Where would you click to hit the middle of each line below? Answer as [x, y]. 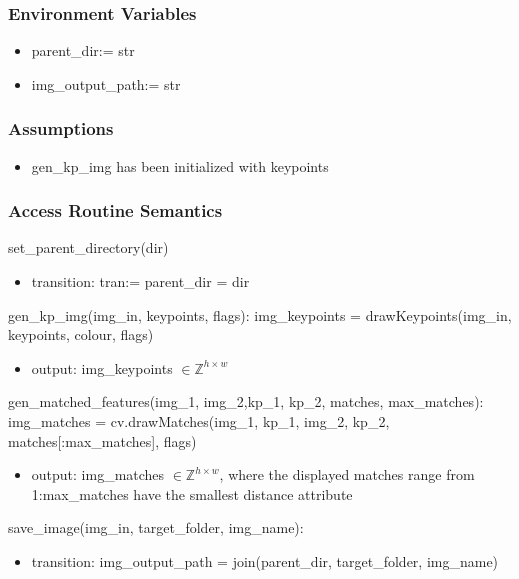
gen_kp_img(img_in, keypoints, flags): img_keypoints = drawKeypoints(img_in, [260, 314]
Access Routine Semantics [115, 210]
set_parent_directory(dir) [88, 247]
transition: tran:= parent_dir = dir [140, 281]
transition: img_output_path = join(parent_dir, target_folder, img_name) [265, 560]
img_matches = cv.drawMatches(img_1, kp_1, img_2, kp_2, [199, 421]
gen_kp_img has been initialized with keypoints [180, 165]
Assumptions [61, 128]
